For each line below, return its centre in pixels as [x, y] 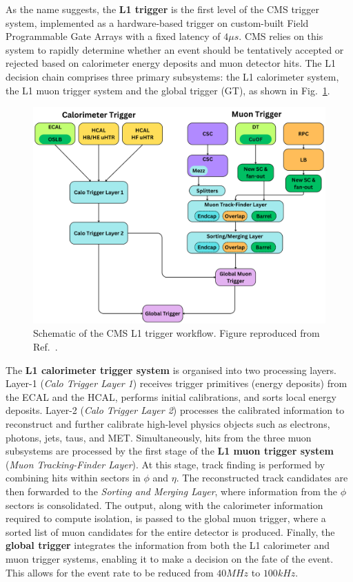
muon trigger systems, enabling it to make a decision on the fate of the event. [170, 558]
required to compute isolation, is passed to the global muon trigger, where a [166, 518]
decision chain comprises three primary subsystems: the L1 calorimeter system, [172, 76]
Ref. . [46, 347]
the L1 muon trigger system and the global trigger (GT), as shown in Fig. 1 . [168, 90]
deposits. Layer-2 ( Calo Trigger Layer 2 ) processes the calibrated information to [175, 410]
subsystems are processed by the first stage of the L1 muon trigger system [170, 451]
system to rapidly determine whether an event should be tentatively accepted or [175, 49]
